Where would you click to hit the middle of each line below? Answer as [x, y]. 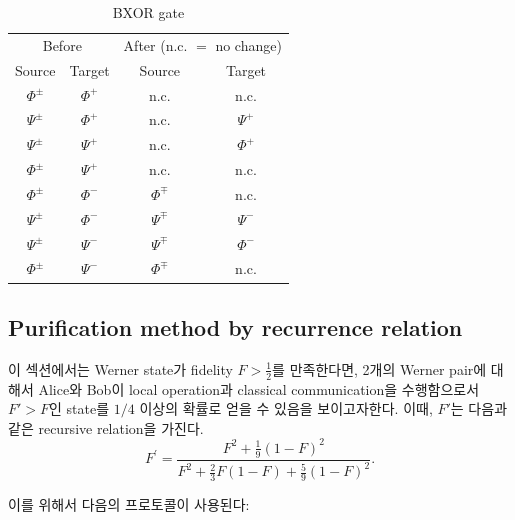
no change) [248, 44]
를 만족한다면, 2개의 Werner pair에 [379, 368]
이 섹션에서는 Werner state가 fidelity [120, 368]
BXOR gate [148, 12]
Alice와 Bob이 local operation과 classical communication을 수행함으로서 [259, 388]
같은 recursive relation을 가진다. [106, 427]
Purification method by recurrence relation [235, 326]
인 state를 [79, 408]
